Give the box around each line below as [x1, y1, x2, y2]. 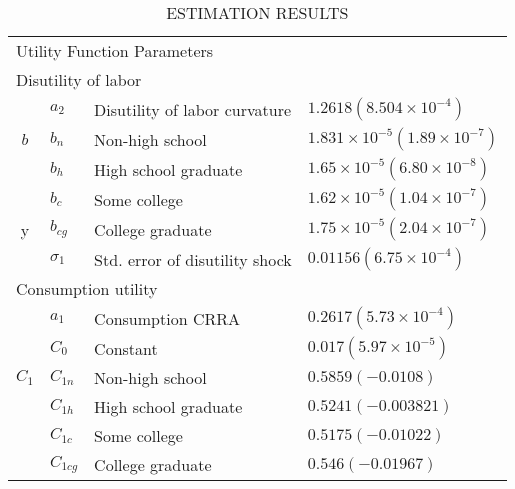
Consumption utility [16, 277, 158, 300]
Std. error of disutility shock [94, 247, 292, 271]
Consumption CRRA [94, 306, 240, 330]
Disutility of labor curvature [94, 97, 292, 121]
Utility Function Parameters [16, 39, 214, 62]
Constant [94, 336, 158, 360]
